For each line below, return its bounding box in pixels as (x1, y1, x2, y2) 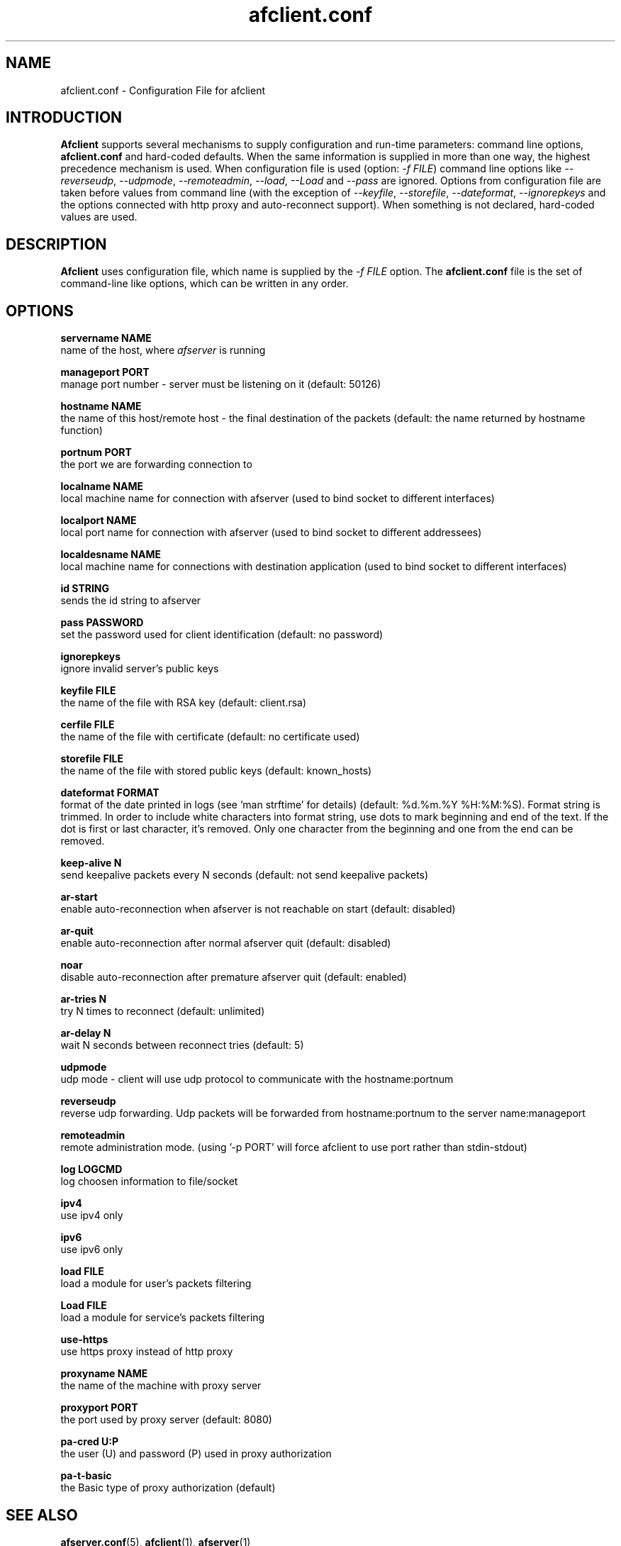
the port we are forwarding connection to (60, 458, 252, 471)
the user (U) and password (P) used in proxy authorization (60, 1447, 332, 1460)
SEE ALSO (6, 1506, 78, 1524)
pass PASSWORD (60, 616, 144, 629)
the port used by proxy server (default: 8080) (60, 1413, 272, 1426)
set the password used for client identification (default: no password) (60, 628, 384, 641)
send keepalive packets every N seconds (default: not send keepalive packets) (60, 869, 429, 882)
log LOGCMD (60, 1163, 123, 1176)
